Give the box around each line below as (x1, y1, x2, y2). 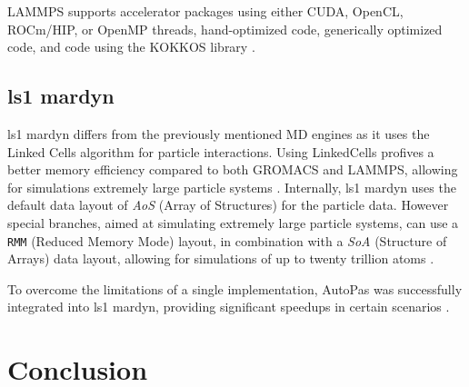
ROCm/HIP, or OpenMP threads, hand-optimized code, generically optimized (7, 19, 443, 38)
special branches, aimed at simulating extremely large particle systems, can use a (7, 213, 459, 232)
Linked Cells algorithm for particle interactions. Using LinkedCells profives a (7, 142, 434, 161)
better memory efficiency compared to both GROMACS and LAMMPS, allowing (7, 160, 458, 179)
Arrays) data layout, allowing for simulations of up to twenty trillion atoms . (7, 249, 434, 268)
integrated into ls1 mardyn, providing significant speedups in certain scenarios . (7, 297, 450, 316)
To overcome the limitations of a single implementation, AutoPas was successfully (7, 279, 463, 298)
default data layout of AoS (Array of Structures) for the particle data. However (7, 195, 449, 214)
